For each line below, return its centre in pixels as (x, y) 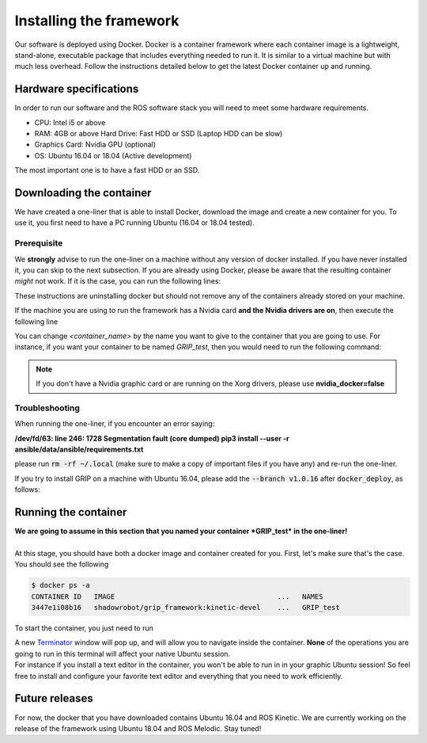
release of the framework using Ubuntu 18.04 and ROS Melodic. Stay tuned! (138, 728)
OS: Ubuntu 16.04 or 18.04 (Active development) (113, 155)
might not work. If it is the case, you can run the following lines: (118, 281)
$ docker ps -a (60, 585)
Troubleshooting (47, 408)
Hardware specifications (77, 89)
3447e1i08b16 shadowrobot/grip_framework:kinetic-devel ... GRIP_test (185, 608)
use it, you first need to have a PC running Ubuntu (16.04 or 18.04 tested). (134, 223)
